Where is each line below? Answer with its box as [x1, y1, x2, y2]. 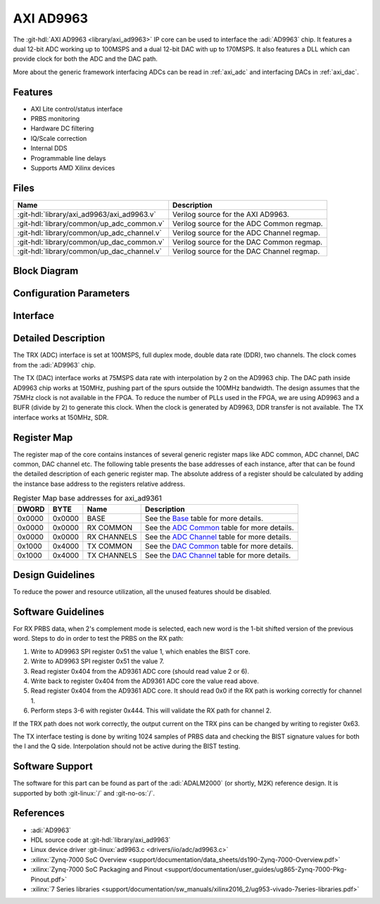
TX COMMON [87, 541, 133, 551]
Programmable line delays [30, 153, 106, 162]
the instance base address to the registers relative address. [13, 479, 186, 488]
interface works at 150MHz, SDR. [13, 413, 109, 422]
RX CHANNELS [87, 532, 137, 541]
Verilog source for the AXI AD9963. [172, 209, 290, 219]
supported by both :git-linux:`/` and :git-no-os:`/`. [13, 789, 155, 797]
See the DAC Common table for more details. [144, 541, 294, 551]
